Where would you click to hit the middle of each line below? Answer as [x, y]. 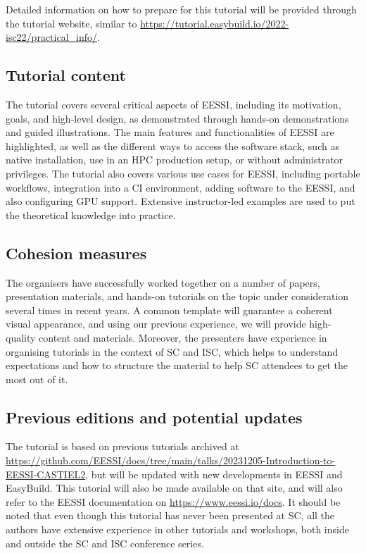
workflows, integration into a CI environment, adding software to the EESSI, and [181, 187]
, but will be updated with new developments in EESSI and [214, 474]
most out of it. [37, 379]
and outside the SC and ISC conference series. [105, 543]
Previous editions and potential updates [154, 417]
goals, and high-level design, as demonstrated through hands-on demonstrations [177, 118]
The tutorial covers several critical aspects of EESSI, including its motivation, [173, 104]
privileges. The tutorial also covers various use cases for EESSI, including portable [183, 173]
